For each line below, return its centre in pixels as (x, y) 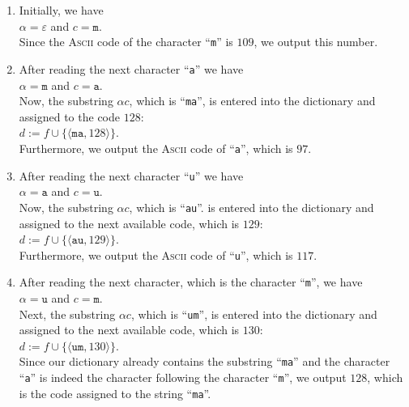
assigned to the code (69, 116)
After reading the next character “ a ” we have (131, 68)
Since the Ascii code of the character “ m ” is (126, 42)
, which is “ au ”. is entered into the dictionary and (251, 207)
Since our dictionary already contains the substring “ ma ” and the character (204, 361)
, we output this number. (316, 42)
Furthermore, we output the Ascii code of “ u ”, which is (156, 254)
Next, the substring (67, 314)
